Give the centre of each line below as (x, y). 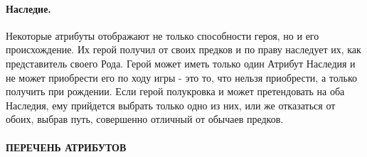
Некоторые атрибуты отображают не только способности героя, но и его (163, 35)
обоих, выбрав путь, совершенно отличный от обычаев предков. (145, 119)
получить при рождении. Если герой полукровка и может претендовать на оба (175, 91)
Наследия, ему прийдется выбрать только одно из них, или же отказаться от (171, 105)
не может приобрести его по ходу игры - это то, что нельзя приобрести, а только (181, 77)
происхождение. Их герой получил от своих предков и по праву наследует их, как (183, 49)
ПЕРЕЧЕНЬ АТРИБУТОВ (66, 147)
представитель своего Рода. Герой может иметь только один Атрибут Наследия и (181, 63)
